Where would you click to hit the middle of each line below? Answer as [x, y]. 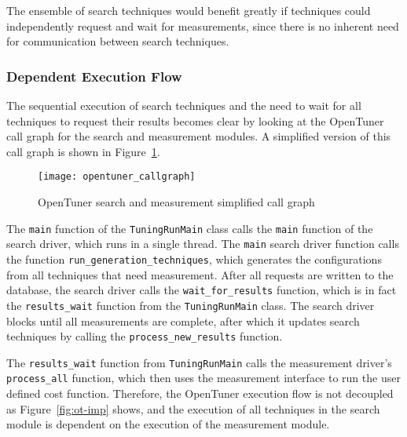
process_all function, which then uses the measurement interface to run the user [203, 378]
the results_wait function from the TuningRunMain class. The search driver [191, 305]
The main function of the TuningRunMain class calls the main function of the [190, 228]
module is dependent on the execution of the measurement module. [168, 424]
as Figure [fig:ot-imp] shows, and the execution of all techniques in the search [193, 408]
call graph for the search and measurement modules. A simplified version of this [199, 136]
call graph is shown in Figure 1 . [83, 151]
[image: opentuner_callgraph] [117, 177]
